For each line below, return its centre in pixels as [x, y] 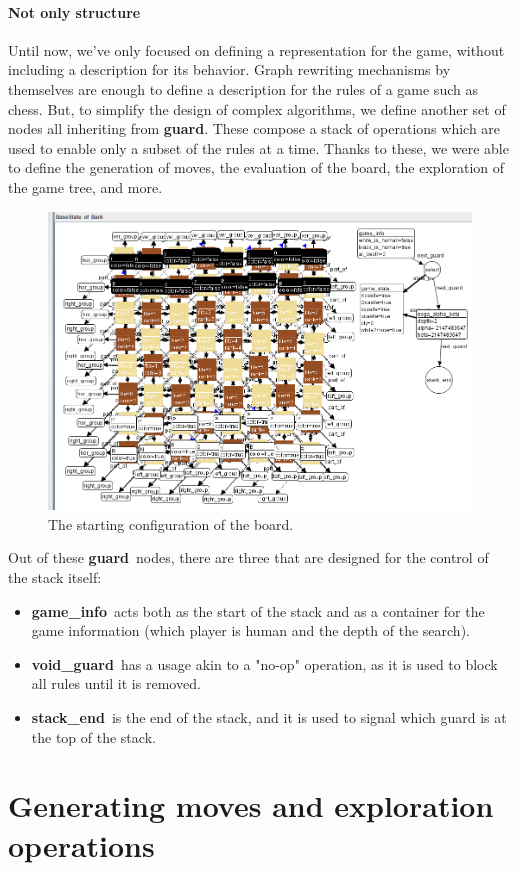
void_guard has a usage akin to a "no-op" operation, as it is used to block [264, 663]
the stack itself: [55, 576]
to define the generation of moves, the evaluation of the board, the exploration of [256, 167]
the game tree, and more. [85, 186]
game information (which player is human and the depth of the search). [250, 630]
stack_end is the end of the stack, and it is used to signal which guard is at [269, 716]
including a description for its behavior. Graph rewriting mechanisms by [229, 69]
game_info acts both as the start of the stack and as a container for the [258, 610]
